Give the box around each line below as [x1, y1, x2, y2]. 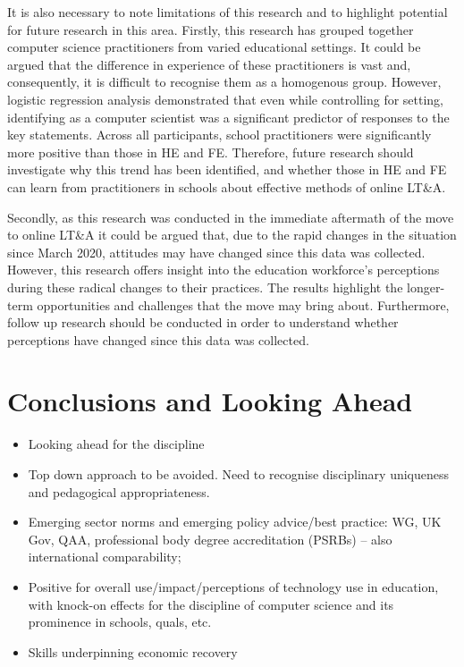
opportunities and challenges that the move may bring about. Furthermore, [37, 295, 450, 314]
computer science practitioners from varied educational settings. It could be [7, 38, 421, 56]
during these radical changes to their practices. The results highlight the [7, 277, 403, 296]
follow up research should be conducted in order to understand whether [7, 313, 399, 332]
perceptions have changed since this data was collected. [7, 330, 309, 349]
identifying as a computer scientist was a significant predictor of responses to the [7, 107, 450, 126]
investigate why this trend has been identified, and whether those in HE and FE [7, 160, 447, 179]
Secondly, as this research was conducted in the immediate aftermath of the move [7, 207, 454, 226]
